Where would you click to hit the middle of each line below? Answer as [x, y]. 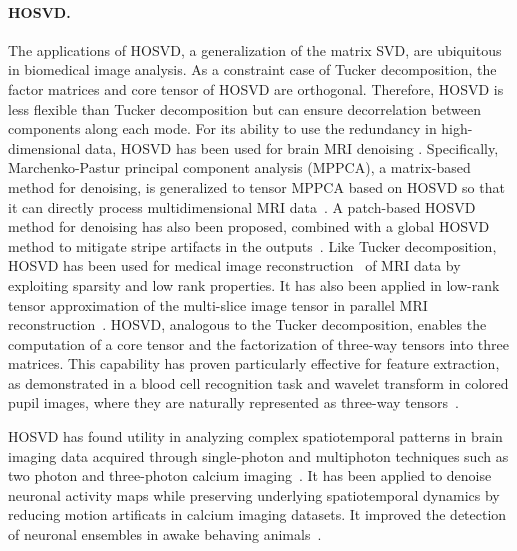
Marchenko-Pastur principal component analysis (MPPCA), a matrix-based [239, 167]
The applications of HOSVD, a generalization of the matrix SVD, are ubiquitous [255, 49]
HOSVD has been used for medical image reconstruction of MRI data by [234, 265]
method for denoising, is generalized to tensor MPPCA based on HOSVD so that [256, 186]
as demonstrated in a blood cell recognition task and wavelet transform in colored [258, 382]
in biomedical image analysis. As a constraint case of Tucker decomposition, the [252, 69]
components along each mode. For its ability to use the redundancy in [222, 128]
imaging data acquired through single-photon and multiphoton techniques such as [258, 455]
